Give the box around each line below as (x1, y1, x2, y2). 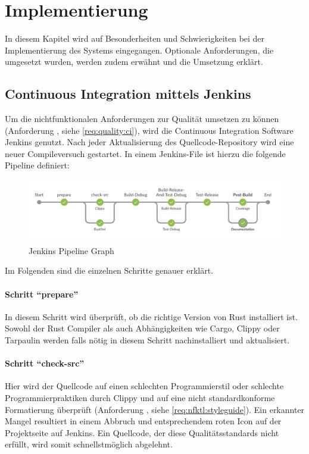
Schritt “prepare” (5, 287, 79, 300)
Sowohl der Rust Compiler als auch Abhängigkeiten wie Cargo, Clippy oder (5, 322, 280, 334)
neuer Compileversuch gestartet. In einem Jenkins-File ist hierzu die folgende (5, 147, 286, 159)
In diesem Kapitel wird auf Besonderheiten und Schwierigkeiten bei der (5, 32, 265, 45)
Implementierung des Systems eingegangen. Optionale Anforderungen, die (5, 43, 274, 56)
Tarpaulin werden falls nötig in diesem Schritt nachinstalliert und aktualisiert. (5, 334, 290, 346)
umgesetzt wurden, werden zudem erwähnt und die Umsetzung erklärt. (5, 55, 263, 68)
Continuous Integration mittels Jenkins (5, 84, 251, 103)
